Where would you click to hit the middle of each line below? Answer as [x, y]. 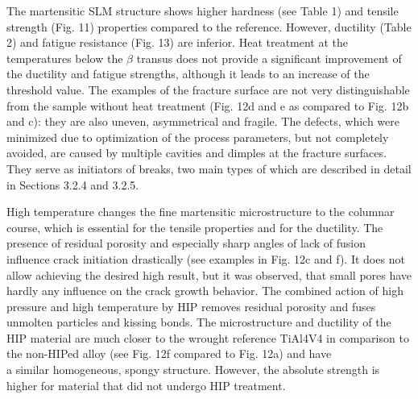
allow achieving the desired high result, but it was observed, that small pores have [209, 274]
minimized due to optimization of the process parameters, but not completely [198, 137]
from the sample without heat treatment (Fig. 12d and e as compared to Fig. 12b [208, 105]
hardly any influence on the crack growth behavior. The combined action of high [205, 291]
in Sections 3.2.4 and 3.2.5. [73, 184]
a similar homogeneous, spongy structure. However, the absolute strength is [193, 370]
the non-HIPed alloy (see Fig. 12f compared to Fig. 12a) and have [169, 353]
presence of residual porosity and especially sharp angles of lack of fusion [186, 243]
